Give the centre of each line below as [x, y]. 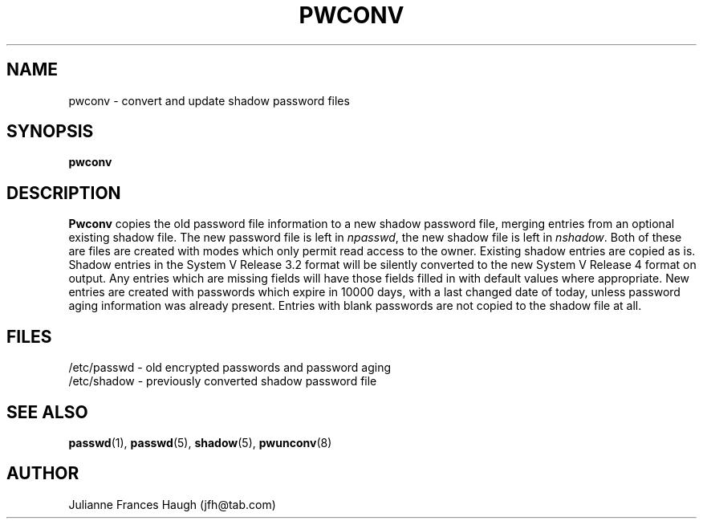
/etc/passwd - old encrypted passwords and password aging [230, 368]
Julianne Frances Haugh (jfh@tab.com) [172, 504]
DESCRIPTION [64, 193]
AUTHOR [43, 474]
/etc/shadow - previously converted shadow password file [223, 381]
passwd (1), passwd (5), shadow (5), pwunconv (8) [200, 442]
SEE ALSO [47, 412]
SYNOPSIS [50, 132]
